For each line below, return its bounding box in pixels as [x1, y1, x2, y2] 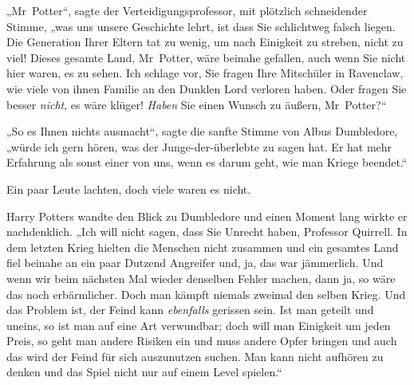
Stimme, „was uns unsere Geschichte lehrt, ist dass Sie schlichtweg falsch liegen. [6, 18, 396, 34]
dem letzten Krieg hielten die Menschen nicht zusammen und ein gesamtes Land [6, 238, 399, 255]
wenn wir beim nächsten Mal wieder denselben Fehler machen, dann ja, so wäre [6, 269, 396, 286]
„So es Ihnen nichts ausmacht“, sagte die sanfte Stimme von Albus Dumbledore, [6, 123, 398, 139]
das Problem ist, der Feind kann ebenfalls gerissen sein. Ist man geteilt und [6, 301, 374, 318]
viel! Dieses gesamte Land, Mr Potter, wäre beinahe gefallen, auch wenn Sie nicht [6, 49, 406, 65]
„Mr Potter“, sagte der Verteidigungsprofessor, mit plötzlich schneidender [6, 2, 368, 18]
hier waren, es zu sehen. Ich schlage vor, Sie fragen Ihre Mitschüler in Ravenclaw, [6, 65, 404, 81]
